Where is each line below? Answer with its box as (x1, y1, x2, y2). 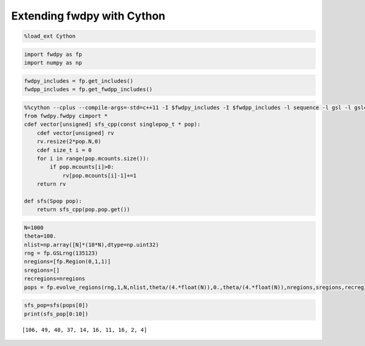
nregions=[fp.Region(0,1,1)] (24, 258, 111, 265)
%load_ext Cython (24, 33, 76, 40)
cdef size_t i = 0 (36, 147, 92, 153)
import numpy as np (24, 60, 82, 66)
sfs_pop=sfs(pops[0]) (24, 302, 89, 309)
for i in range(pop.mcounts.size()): (36, 155, 150, 162)
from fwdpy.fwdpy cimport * (24, 112, 108, 120)
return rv (36, 181, 66, 188)
